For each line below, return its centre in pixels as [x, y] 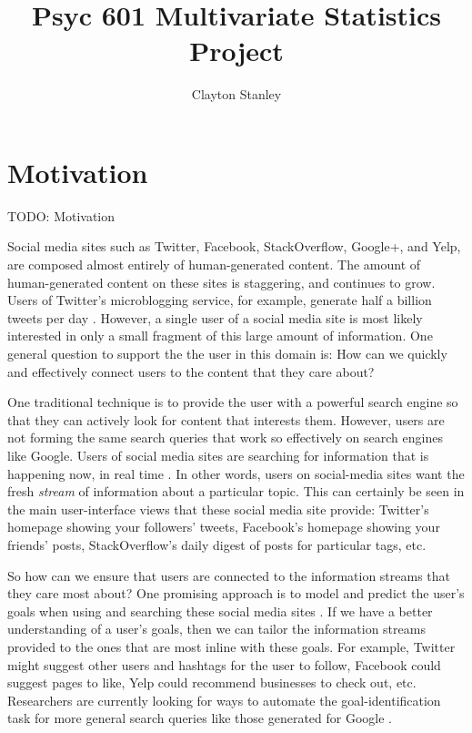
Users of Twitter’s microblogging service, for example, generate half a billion [220, 300]
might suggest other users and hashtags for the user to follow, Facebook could [224, 664]
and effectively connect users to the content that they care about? [191, 371]
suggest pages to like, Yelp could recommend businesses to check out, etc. [212, 682]
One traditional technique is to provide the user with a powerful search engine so [233, 402]
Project [236, 51]
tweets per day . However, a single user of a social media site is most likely [215, 317]
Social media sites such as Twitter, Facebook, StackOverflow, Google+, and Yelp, [234, 246]
